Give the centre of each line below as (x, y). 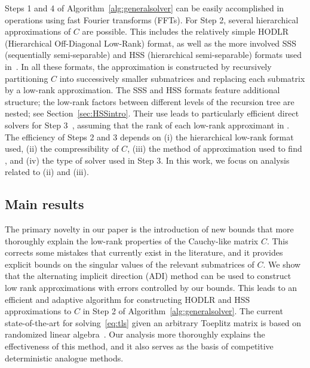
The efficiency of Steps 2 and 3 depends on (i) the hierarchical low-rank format (149, 137)
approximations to (38, 311)
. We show (282, 264)
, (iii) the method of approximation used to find (215, 148)
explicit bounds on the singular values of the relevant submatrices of (130, 264)
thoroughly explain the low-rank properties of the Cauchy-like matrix (132, 240)
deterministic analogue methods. (64, 358)
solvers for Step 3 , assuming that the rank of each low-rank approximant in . (147, 125)
